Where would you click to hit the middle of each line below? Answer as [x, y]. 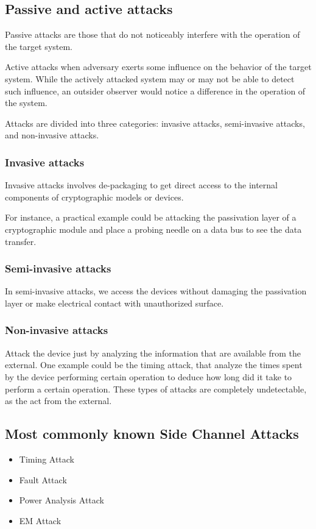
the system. [26, 103]
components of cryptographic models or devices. [94, 197]
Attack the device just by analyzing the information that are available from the [153, 353]
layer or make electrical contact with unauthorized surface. [114, 303]
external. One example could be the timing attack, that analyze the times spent [154, 365]
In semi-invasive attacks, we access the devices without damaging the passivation [156, 291]
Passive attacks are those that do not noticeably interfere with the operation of [153, 34]
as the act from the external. [58, 401]
